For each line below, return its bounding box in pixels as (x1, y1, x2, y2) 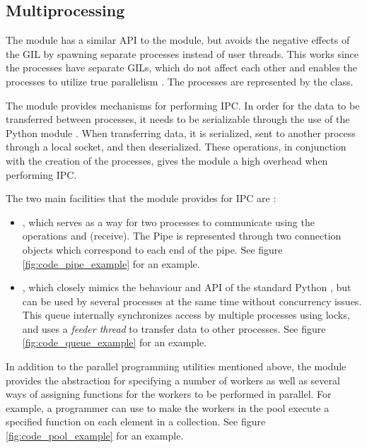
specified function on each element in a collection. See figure (6, 414, 266, 429)
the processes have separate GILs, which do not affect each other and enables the (6, 60, 358, 75)
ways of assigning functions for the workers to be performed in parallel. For (6, 387, 332, 401)
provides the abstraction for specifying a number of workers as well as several (6, 372, 340, 387)
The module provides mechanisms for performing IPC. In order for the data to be (6, 98, 360, 112)
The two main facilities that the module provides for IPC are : (6, 191, 276, 206)
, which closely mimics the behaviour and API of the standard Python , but (22, 280, 351, 295)
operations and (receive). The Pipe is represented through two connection (22, 228, 342, 243)
